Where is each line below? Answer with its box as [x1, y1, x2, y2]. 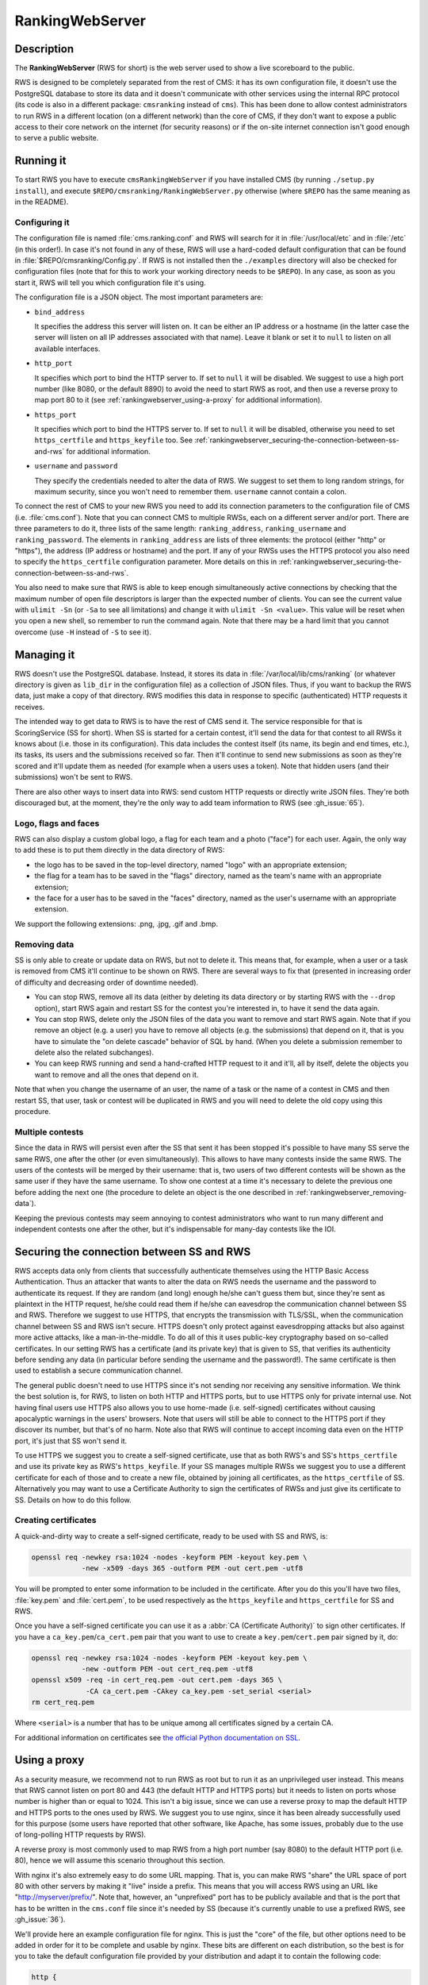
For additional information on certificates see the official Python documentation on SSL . [14, 1733, 301, 1742]
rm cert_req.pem [31, 1698, 95, 1707]
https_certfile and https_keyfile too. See [34, 435, 193, 445]
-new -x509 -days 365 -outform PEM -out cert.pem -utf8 [81, 1564, 304, 1573]
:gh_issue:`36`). [14, 1914, 66, 1925]
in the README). [14, 197, 69, 206]
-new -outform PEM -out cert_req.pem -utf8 [81, 1664, 254, 1674]
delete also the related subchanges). [34, 1048, 155, 1058]
